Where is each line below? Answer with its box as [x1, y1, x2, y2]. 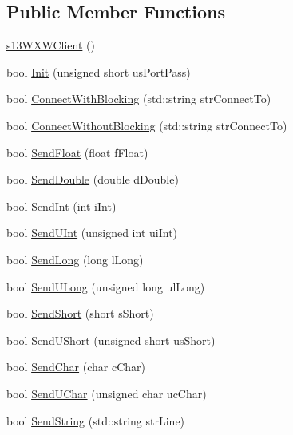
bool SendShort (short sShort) [6, 305, 154, 322]
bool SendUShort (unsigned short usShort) [6, 331, 216, 348]
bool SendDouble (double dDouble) [6, 171, 179, 188]
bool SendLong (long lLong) [6, 251, 144, 267]
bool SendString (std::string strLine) [6, 412, 185, 429]
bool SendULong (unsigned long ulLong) [6, 278, 205, 295]
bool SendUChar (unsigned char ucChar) [6, 385, 207, 401]
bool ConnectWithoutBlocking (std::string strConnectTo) [6, 117, 287, 133]
